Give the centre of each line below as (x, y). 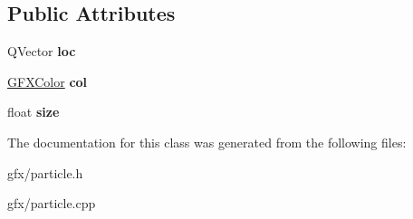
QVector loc (42, 51)
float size (34, 112)
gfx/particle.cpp (52, 203)
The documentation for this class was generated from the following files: (207, 142)
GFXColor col (48, 81)
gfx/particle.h (45, 172)
